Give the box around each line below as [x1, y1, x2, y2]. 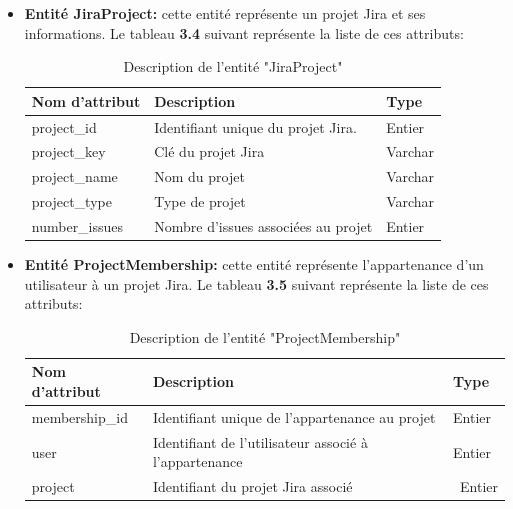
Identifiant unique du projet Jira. [154, 116, 357, 137]
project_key [31, 141, 106, 162]
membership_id [31, 406, 128, 427]
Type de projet [154, 191, 246, 212]
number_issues [31, 216, 124, 236]
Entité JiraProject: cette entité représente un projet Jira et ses [24, 3, 426, 23]
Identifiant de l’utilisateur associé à [152, 431, 368, 452]
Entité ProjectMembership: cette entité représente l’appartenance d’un [24, 254, 484, 275]
